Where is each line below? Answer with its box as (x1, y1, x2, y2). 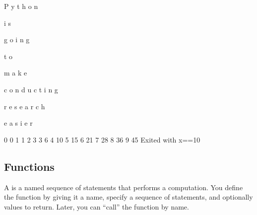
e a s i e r (4, 118, 33, 128)
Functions (4, 158, 55, 174)
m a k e (4, 68, 27, 78)
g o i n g (4, 34, 30, 45)
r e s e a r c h (4, 101, 45, 111)
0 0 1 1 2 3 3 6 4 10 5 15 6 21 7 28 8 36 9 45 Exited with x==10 (4, 134, 200, 144)
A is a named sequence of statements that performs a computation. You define (4, 182, 243, 192)
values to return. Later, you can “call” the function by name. (4, 201, 189, 212)
